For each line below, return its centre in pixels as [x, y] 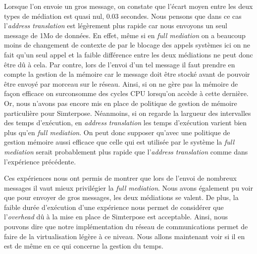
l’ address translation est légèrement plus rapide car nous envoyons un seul [116, 25]
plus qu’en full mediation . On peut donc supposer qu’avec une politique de [117, 132]
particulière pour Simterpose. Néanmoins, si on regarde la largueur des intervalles [128, 113]
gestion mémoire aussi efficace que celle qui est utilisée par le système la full [119, 142]
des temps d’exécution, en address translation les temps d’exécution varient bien [126, 123]
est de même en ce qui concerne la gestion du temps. [84, 246]
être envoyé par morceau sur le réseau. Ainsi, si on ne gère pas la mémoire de [121, 83]
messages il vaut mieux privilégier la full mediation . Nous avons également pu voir [128, 187]
